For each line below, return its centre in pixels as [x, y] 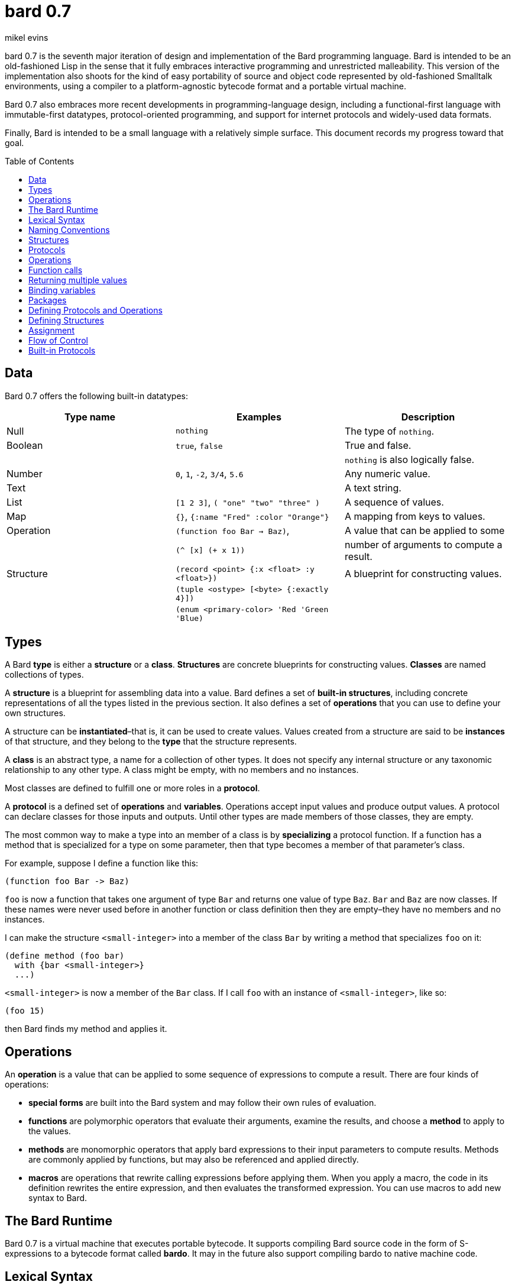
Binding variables [62, 290]
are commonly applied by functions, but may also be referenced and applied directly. [194, 1160]
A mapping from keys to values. [415, 516]
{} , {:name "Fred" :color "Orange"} [252, 516]
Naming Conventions [69, 229]
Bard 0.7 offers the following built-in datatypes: [96, 396]
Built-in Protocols [62, 350]
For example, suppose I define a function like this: [102, 863]
